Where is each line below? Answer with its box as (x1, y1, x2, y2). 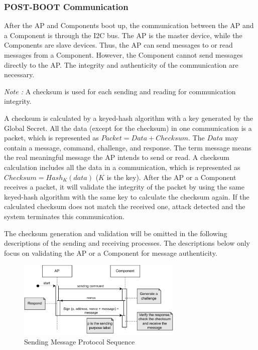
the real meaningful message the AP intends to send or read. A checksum (4, 152, 230, 162)
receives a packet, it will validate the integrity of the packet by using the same (4, 182, 244, 192)
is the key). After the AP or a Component (106, 171, 236, 182)
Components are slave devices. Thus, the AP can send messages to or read (4, 40, 233, 50)
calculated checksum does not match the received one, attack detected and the (4, 201, 245, 212)
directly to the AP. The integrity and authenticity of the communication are (4, 59, 238, 70)
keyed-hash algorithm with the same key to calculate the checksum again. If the (4, 191, 249, 202)
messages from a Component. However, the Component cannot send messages (4, 50, 243, 60)
